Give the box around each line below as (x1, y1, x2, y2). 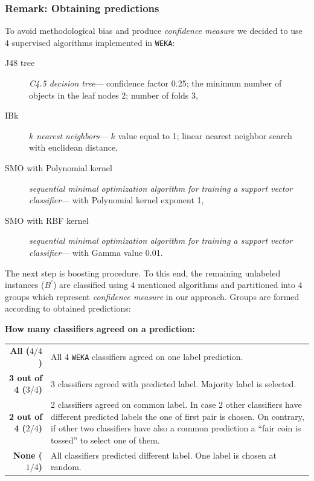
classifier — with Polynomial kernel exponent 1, (29, 194, 204, 206)
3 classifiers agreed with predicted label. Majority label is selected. (51, 377, 296, 390)
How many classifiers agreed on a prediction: (5, 322, 195, 335)
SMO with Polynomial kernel (5, 162, 112, 174)
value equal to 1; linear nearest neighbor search (118, 129, 292, 142)
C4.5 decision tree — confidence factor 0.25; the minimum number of (29, 77, 282, 90)
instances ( (5, 278, 45, 291)
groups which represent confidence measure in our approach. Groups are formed (5, 290, 300, 303)
